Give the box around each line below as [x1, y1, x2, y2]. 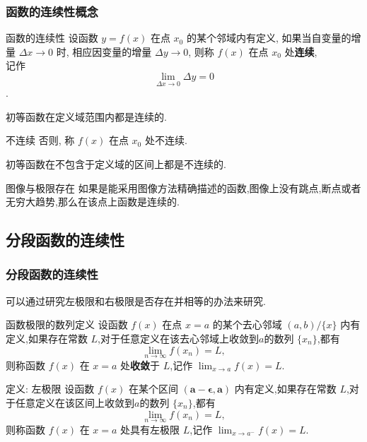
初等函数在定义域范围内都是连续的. [6, 109, 167, 124]
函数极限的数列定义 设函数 [6, 317, 128, 332]
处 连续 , [284, 44, 318, 59]
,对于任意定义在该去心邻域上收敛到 [98, 330, 260, 345]
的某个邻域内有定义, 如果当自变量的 [186, 30, 351, 45]
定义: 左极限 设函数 [6, 381, 95, 396]
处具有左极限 [120, 422, 180, 436]
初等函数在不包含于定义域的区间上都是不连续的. [6, 157, 226, 171]
